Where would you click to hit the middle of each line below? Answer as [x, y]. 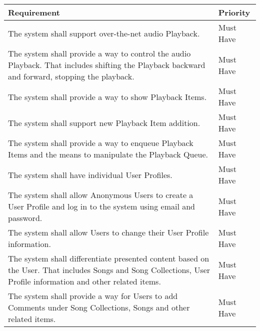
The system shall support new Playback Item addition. [104, 122]
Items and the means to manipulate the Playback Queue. [108, 154]
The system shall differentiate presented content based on [109, 258]
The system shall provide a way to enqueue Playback [101, 143]
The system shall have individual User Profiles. [90, 174]
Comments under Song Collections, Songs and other [99, 307]
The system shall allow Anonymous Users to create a [101, 195]
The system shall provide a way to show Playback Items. [107, 96]
